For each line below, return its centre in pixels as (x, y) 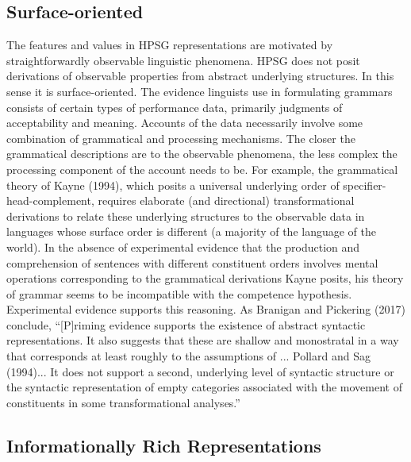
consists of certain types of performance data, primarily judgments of (175, 107)
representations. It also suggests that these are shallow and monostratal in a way (203, 340)
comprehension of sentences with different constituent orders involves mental (192, 262)
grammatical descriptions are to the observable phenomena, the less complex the (202, 154)
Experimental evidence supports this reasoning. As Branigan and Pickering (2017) (206, 309)
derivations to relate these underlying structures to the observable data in (186, 216)
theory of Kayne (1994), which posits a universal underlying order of (173, 185)
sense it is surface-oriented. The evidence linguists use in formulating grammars (200, 91)
